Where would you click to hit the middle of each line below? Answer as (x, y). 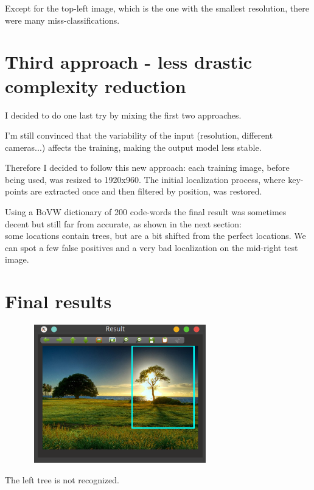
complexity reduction (96, 85)
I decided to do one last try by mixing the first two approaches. (123, 115)
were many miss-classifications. (62, 20)
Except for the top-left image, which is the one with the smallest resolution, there (157, 8)
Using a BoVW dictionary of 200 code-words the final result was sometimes (146, 212)
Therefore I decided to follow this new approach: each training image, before (147, 167)
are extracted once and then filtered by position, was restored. (146, 191)
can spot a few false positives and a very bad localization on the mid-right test (152, 247)
